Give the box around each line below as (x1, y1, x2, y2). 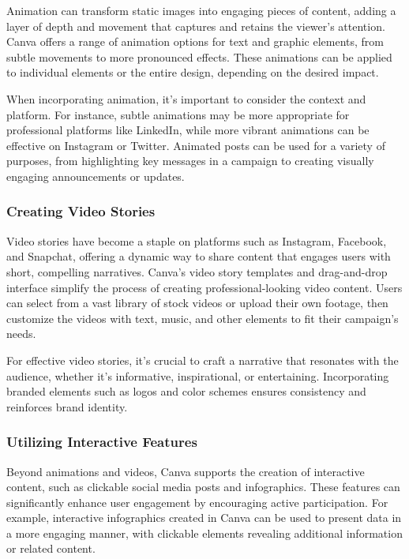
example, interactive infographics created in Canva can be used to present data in (6, 509, 402, 526)
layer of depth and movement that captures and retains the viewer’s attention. (6, 17, 385, 34)
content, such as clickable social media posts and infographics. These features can (6, 478, 400, 495)
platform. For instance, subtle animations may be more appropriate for (6, 106, 350, 122)
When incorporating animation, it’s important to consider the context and (6, 90, 366, 107)
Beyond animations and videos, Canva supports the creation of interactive (6, 463, 365, 479)
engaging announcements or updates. (6, 167, 185, 184)
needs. (6, 325, 36, 342)
